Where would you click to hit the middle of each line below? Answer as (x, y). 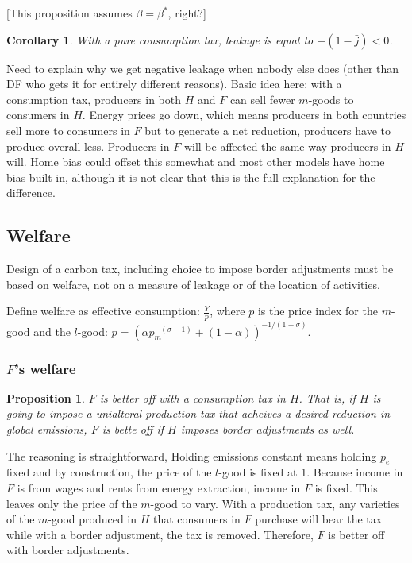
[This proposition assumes (69, 13)
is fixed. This (346, 488)
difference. (31, 193)
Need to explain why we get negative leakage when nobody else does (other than (203, 68)
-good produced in (92, 519)
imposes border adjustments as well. (268, 429)
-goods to (331, 99)
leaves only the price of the (72, 503)
